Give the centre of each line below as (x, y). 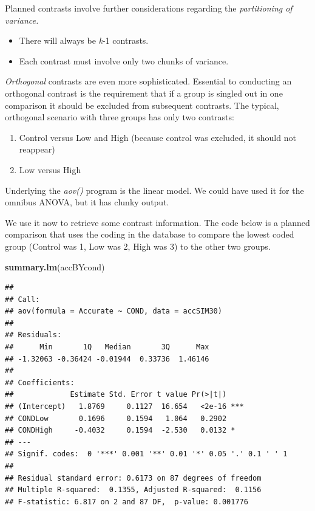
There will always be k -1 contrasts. (84, 40)
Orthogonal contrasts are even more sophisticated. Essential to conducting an (148, 81)
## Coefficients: (40, 382)
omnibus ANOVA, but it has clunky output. (87, 202)
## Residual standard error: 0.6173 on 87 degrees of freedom (133, 478)
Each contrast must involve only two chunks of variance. (124, 60)
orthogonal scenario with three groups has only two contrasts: (120, 117)
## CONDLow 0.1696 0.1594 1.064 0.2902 (116, 418)
